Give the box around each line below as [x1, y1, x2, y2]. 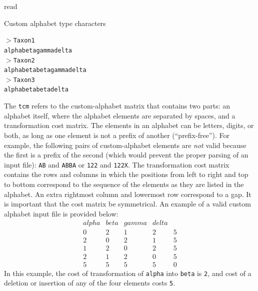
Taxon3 [13, 76, 35, 83]
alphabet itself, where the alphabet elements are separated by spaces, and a [4, 110, 235, 120]
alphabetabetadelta [4, 86, 68, 93]
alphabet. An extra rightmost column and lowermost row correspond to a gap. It [4, 188, 251, 199]
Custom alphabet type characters [4, 17, 106, 28]
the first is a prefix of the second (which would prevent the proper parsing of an [4, 149, 248, 160]
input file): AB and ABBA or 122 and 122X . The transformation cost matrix [4, 159, 229, 169]
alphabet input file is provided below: [4, 208, 118, 218]
